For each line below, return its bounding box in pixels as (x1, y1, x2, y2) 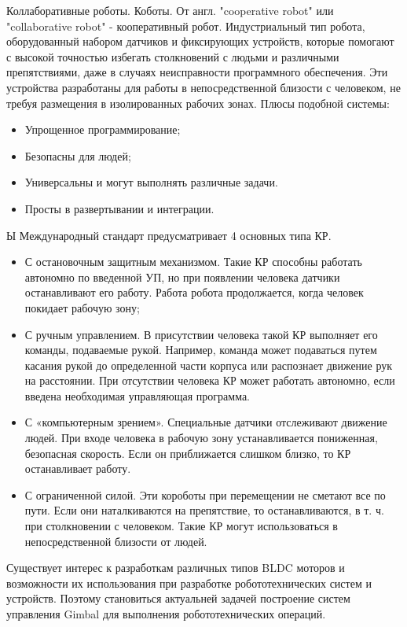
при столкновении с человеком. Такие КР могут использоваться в (24, 518, 338, 534)
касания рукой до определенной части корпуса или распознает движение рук (24, 356, 393, 373)
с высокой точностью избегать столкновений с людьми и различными (6, 48, 339, 65)
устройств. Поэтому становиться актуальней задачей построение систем (6, 590, 350, 607)
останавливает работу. (24, 460, 131, 477)
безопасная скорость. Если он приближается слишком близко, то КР (24, 444, 351, 461)
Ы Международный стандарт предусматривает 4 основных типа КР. (6, 227, 332, 243)
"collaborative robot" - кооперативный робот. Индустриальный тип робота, (6, 17, 365, 34)
